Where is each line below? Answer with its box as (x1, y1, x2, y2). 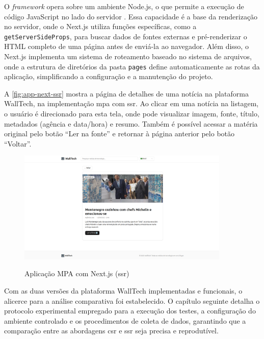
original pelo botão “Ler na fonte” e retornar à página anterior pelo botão (4, 128, 235, 139)
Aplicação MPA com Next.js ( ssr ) (24, 268, 129, 279)
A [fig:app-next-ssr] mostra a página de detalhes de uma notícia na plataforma (4, 88, 249, 99)
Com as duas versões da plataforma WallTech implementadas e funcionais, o (4, 285, 243, 296)
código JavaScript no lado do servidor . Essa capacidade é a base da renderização (4, 11, 258, 21)
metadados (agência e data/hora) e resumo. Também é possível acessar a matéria (4, 118, 258, 129)
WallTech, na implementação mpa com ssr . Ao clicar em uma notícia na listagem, (4, 98, 259, 109)
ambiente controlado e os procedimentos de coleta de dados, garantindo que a (4, 315, 246, 326)
